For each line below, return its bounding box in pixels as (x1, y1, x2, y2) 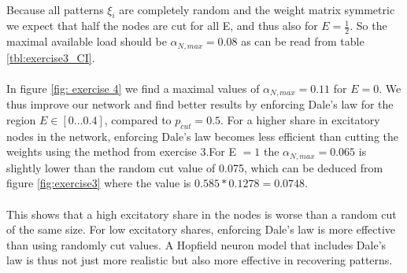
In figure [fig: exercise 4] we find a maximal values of (6, 79, 260, 96)
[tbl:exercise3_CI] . (6, 49, 95, 65)
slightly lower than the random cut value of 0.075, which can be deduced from (6, 159, 383, 175)
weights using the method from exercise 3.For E (6, 143, 236, 160)
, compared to (104, 111, 172, 127)
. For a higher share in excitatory (220, 111, 380, 127)
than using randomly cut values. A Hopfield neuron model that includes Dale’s (6, 236, 387, 253)
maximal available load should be (6, 33, 167, 50)
